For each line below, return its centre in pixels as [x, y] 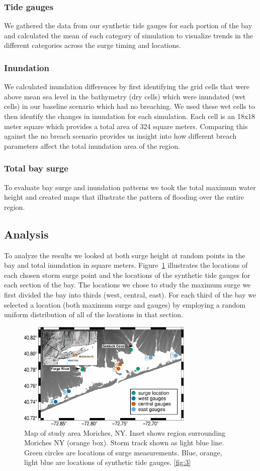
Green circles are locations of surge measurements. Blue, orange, [123, 452]
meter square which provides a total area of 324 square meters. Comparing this [126, 126]
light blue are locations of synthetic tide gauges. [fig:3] [108, 462]
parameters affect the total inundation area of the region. [92, 145]
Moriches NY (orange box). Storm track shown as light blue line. [124, 443]
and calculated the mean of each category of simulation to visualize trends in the [128, 35]
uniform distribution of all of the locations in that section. [94, 314]
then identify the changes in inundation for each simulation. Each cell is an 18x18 [130, 116]
